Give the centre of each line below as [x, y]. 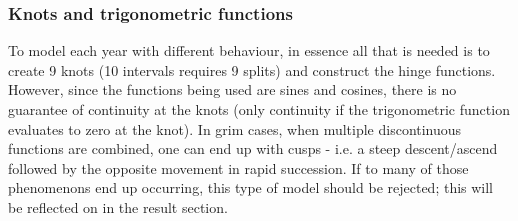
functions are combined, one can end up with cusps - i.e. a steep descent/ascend [253, 148]
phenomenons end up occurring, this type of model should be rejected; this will [251, 187]
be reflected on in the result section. [118, 206]
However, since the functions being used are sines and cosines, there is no [232, 89]
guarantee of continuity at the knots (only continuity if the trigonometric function [259, 109]
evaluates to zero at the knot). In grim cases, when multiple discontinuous [235, 128]
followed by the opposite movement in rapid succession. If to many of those [238, 167]
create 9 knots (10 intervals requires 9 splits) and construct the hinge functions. [252, 69]
